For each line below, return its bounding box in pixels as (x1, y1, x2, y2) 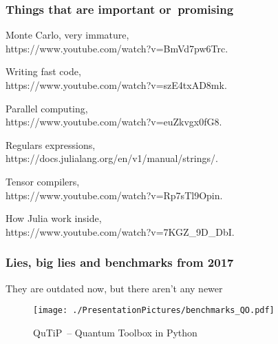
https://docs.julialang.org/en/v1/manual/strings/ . (6, 151, 218, 165)
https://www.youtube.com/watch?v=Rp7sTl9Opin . (6, 188, 223, 202)
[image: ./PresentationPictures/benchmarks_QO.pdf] (33, 305, 275, 316)
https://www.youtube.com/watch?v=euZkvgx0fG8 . (6, 114, 222, 129)
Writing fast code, (6, 64, 81, 79)
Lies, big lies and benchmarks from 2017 (6, 254, 234, 271)
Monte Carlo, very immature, (6, 28, 129, 42)
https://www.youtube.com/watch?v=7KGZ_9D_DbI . (6, 224, 235, 239)
